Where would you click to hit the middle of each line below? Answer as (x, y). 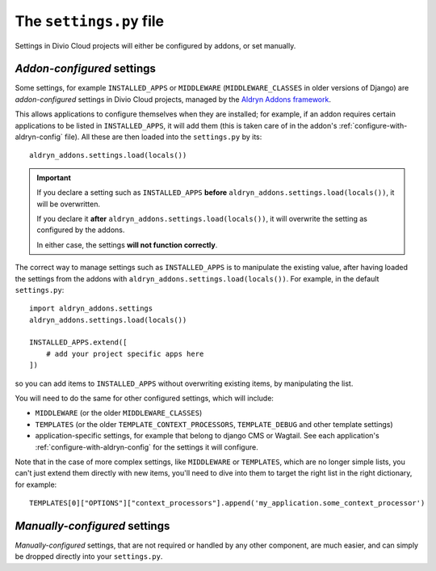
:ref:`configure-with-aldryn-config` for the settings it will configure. (147, 447)
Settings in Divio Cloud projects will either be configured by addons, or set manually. (155, 45)
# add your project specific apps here (125, 353)
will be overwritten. (69, 204)
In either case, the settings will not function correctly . (127, 245)
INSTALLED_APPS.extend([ (78, 343)
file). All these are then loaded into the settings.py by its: (163, 137)
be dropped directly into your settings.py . (89, 556)
